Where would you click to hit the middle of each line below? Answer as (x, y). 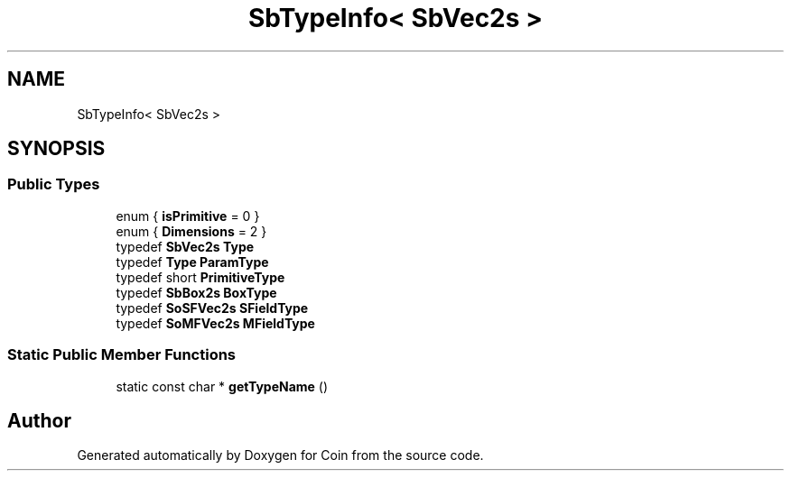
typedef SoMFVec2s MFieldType (215, 323)
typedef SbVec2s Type (185, 246)
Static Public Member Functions (122, 355)
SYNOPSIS (56, 149)
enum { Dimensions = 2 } (191, 231)
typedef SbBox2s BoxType (196, 292)
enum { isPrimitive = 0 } (188, 216)
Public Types (54, 184)
